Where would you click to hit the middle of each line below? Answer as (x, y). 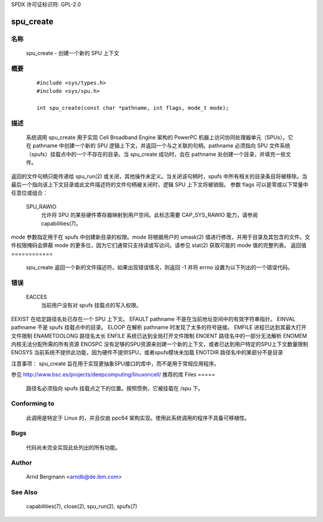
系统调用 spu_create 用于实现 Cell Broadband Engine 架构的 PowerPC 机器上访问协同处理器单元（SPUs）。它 (160, 137)
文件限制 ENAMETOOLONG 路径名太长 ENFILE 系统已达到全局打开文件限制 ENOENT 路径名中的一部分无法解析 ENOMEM (159, 336)
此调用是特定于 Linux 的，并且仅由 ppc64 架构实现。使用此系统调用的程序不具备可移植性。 (138, 418)
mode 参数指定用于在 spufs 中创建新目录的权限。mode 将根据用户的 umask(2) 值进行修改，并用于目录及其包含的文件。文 (161, 237)
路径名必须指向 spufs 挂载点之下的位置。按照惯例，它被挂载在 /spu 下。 (115, 388)
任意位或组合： (29, 193)
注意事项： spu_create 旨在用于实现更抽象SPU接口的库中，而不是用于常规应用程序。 (115, 363)
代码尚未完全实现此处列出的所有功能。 (73, 447)
